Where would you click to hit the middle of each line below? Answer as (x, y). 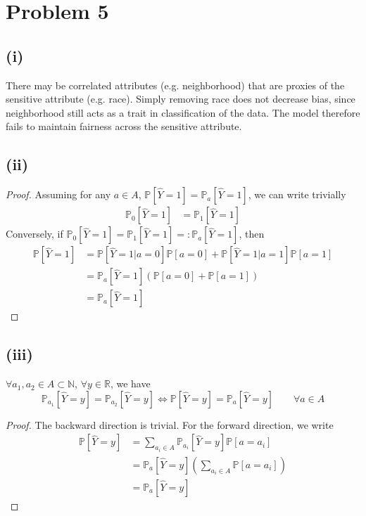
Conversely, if (34, 234)
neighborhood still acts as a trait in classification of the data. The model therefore (183, 112)
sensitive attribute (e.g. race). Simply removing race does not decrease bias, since (181, 99)
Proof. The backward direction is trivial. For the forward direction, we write (170, 424)
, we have (130, 383)
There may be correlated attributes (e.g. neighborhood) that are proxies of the (175, 85)
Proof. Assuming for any (58, 194)
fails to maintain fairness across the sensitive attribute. (124, 126)
